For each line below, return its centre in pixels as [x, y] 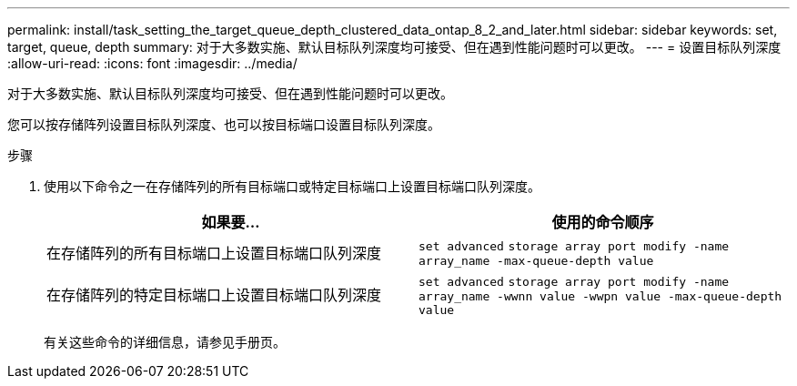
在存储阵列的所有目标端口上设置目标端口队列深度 [214, 253]
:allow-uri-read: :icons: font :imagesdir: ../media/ [152, 63]
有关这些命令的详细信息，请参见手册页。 [165, 342]
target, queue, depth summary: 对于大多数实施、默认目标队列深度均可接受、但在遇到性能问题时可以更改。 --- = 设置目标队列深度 [394, 47]
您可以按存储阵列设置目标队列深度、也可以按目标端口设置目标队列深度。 [224, 124]
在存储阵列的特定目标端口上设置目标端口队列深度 [214, 295]
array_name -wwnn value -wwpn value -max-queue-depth [600, 296]
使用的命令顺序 [603, 222]
